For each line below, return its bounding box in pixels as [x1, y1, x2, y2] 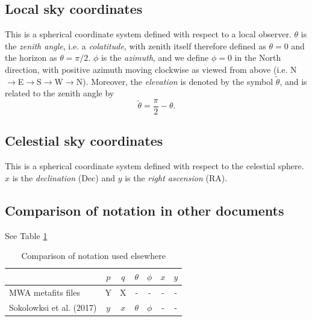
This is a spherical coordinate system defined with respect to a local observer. [5, 28, 292, 40]
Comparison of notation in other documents [5, 201, 284, 219]
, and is [279, 75, 307, 87]
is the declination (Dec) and [12, 171, 115, 184]
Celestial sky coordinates [5, 131, 163, 150]
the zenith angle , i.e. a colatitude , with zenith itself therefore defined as [5, 39, 266, 52]
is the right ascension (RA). [125, 171, 228, 184]
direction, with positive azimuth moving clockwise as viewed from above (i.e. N [5, 63, 297, 75]
